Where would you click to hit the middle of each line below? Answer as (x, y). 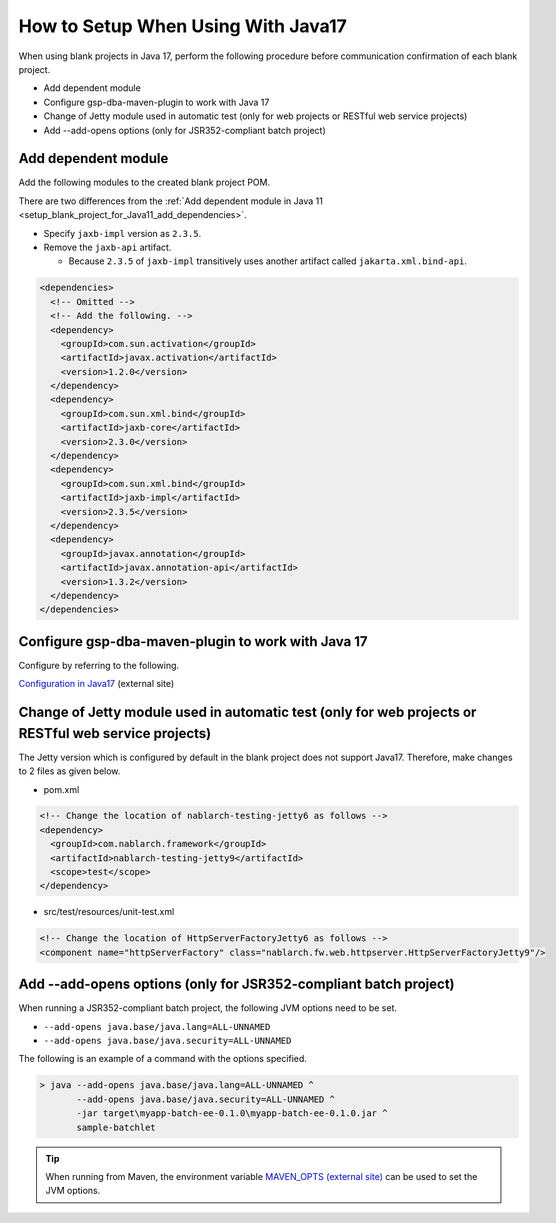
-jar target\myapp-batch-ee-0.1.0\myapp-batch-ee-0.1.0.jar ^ (232, 1113)
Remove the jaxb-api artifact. (107, 247)
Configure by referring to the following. (99, 665)
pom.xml (61, 789)
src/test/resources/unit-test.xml (109, 912)
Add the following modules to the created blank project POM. (144, 182)
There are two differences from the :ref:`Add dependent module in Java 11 (171, 201)
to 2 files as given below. (69, 771)
